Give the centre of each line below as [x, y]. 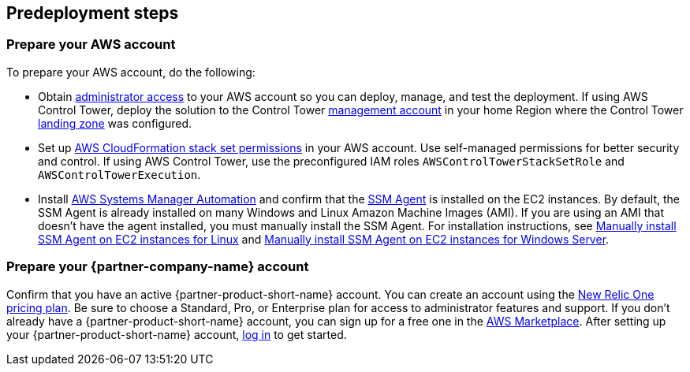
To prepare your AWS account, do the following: [131, 72]
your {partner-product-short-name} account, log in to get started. [177, 334]
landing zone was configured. [115, 123]
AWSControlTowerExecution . [119, 174]
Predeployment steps [93, 13]
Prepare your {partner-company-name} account [158, 267]
